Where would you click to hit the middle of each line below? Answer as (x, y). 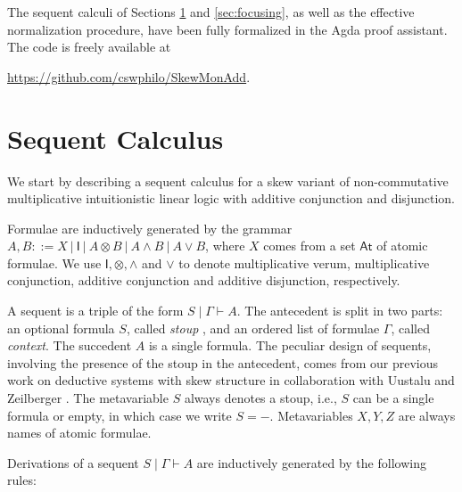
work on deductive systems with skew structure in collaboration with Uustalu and (231, 380)
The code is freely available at (89, 47)
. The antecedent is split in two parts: (340, 311)
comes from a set (309, 246)
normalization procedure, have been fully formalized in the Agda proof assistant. (227, 29)
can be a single (393, 398)
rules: (22, 480)
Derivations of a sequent (73, 462)
